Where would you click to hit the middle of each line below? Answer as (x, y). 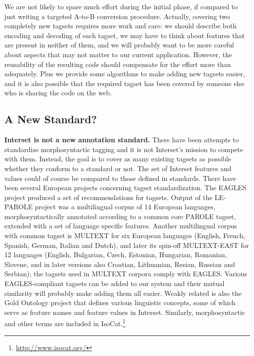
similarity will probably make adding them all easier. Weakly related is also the (123, 293)
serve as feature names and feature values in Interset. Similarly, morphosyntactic (125, 312)
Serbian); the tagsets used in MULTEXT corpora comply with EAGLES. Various (126, 274)
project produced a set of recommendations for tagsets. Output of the (108, 197)
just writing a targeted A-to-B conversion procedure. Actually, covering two (117, 16)
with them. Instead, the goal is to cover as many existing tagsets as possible (118, 159)
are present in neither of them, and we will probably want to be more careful (119, 45)
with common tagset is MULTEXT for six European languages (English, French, (125, 235)
